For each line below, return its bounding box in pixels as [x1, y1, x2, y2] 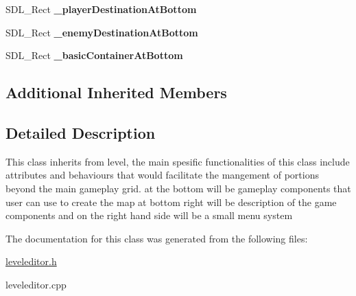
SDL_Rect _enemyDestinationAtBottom [5, 25, 198, 39]
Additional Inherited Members [5, 82, 227, 103]
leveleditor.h [5, 254, 57, 269]
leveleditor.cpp [5, 277, 67, 291]
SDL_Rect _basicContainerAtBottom [5, 48, 183, 62]
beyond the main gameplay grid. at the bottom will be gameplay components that [5, 181, 351, 195]
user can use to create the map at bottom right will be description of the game [5, 194, 337, 209]
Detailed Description [5, 122, 156, 143]
